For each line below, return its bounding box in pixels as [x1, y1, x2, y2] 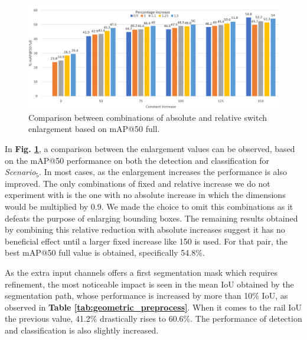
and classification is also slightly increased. [5, 324, 159, 336]
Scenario [5, 166, 36, 178]
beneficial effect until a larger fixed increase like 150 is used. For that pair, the [5, 235, 288, 247]
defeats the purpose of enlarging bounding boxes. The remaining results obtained [5, 212, 298, 224]
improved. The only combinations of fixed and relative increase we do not [5, 177, 270, 189]
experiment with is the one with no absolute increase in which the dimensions [5, 189, 286, 201]
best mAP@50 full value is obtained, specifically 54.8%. [5, 246, 205, 259]
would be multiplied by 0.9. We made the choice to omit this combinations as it [5, 200, 293, 212]
